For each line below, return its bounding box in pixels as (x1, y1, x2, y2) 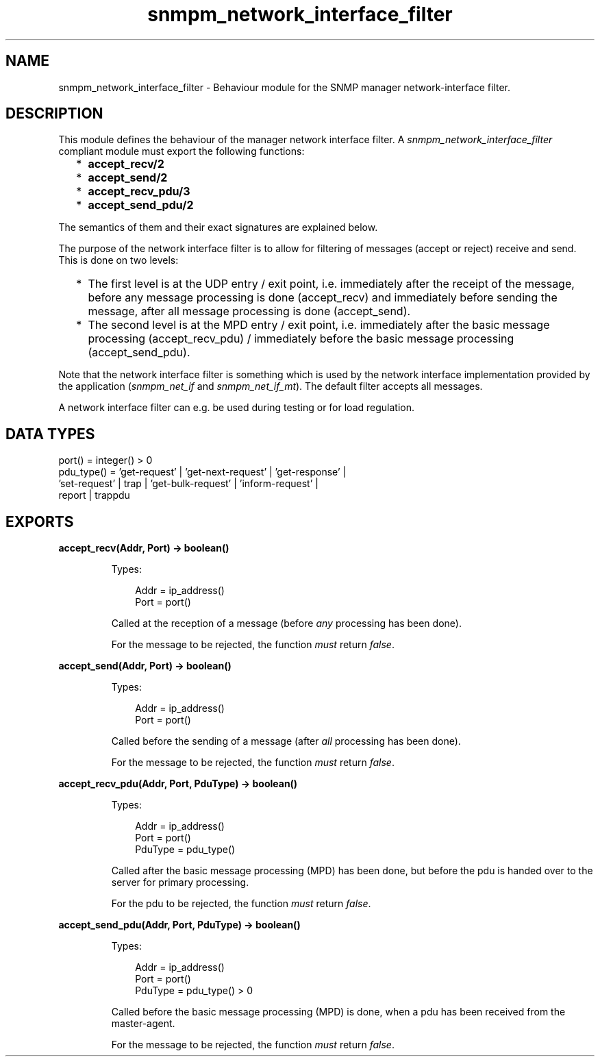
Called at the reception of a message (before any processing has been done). (111, 617, 462, 630)
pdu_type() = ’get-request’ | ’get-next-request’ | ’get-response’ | (58, 466, 347, 478)
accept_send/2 (88, 171, 168, 185)
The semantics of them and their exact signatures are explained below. (58, 221, 378, 234)
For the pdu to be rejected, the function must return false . (111, 898, 371, 910)
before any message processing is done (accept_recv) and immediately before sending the (88, 291, 558, 305)
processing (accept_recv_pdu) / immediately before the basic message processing (88, 332, 514, 346)
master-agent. (111, 1017, 175, 1030)
